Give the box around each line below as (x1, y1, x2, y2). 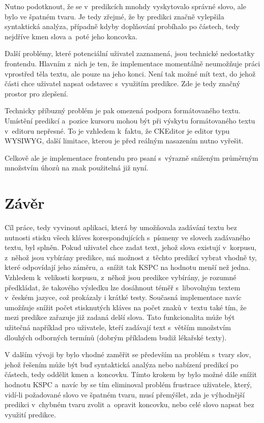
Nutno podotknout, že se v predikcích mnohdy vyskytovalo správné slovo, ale (5, 1, 246, 11)
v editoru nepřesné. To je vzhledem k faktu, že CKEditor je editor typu (5, 125, 230, 136)
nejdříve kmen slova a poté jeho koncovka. (5, 31, 138, 41)
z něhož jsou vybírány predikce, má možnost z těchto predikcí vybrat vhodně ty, (5, 252, 257, 262)
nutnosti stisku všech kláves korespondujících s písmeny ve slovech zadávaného (5, 232, 250, 242)
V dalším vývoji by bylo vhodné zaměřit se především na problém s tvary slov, (5, 349, 251, 360)
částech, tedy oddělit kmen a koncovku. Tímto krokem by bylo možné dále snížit (5, 369, 257, 380)
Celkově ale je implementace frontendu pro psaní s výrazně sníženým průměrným (5, 152, 258, 163)
